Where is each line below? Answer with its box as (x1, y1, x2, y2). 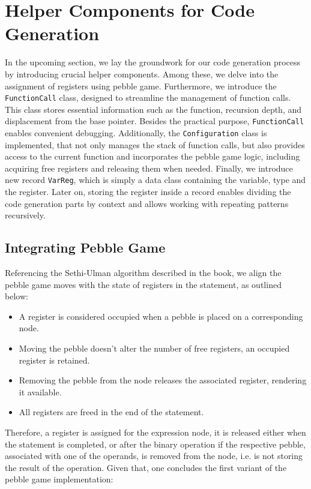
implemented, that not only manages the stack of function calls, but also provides (5, 138, 305, 151)
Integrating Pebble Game (5, 238, 166, 257)
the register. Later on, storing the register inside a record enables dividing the (5, 185, 291, 198)
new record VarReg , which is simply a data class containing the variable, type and (5, 173, 306, 186)
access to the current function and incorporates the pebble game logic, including (5, 150, 300, 163)
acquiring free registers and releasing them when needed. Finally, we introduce (5, 161, 293, 174)
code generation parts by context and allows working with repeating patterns (5, 197, 289, 209)
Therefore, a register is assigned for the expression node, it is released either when (5, 426, 306, 439)
